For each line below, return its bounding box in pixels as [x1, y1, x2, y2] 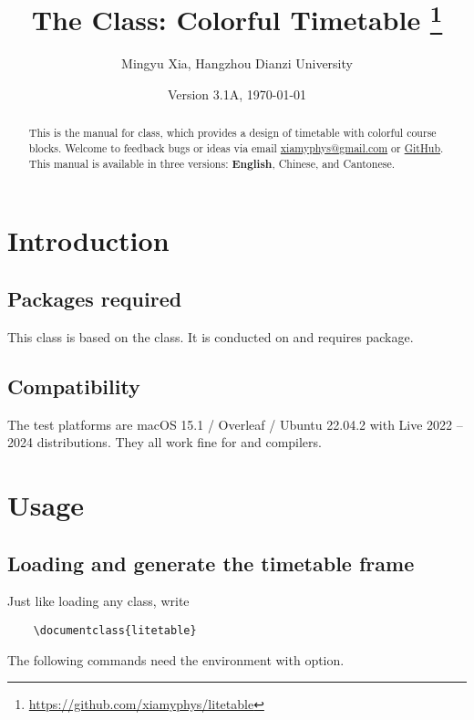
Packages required [7, 284, 182, 312]
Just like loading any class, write [7, 591, 190, 610]
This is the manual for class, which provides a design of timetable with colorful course [28, 125, 437, 141]
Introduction [7, 222, 170, 259]
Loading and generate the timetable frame [7, 548, 415, 577]
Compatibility [7, 371, 140, 400]
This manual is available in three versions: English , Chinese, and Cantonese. [28, 155, 395, 172]
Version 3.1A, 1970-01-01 [167, 85, 307, 104]
